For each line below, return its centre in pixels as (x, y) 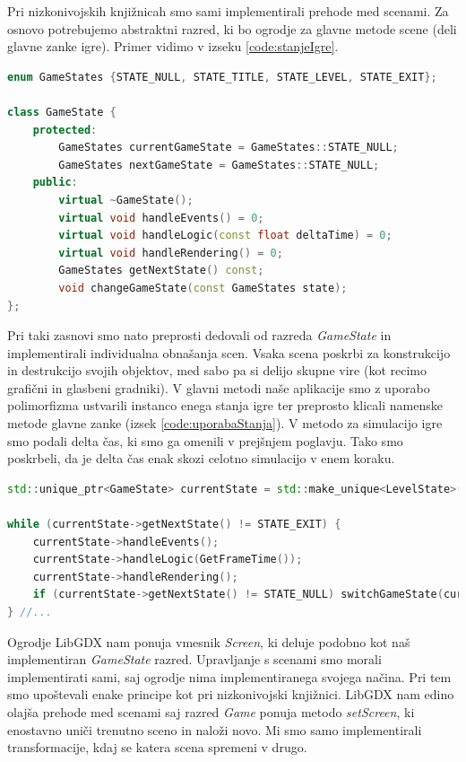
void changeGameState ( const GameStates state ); (203, 288)
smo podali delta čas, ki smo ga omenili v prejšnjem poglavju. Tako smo (205, 440)
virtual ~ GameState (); (126, 200)
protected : (65, 130)
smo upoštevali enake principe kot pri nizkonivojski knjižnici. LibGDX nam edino (231, 694)
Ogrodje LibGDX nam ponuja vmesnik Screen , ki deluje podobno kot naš (209, 641)
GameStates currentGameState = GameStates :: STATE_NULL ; (229, 148)
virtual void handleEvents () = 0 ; (161, 218)
